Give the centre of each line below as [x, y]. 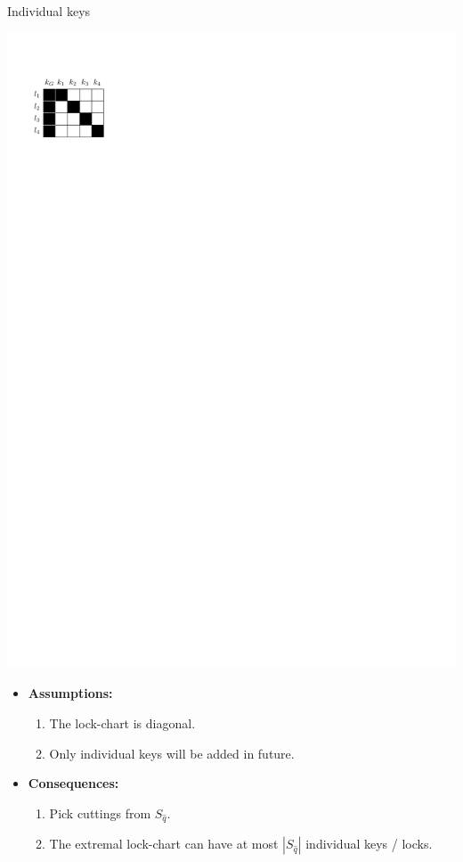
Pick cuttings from [100, 813]
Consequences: [73, 783]
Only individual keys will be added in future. [172, 753]
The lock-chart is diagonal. [122, 722]
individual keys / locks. [369, 844]
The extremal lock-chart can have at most [164, 844]
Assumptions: [70, 693]
